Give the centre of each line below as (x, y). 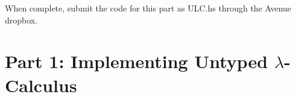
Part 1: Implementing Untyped (137, 61)
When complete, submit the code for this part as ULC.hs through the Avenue (148, 8)
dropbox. (21, 20)
